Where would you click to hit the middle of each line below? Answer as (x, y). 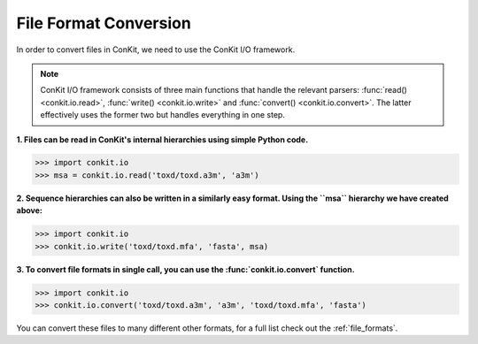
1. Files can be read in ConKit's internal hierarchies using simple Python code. (162, 139)
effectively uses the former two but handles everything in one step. (162, 115)
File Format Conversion (104, 23)
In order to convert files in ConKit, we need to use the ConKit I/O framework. (156, 50)
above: (30, 210)
